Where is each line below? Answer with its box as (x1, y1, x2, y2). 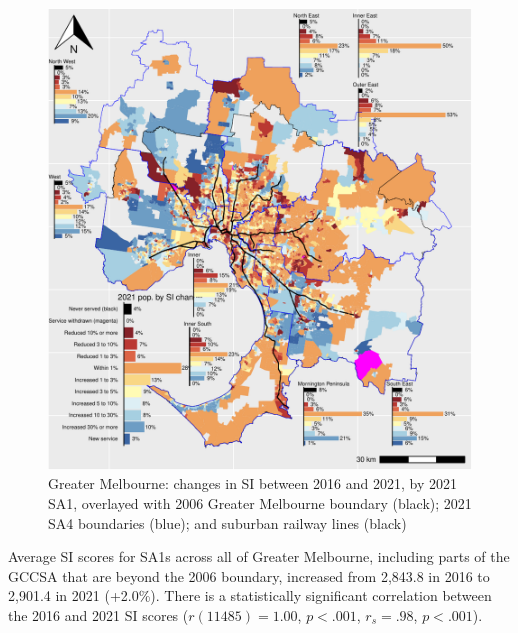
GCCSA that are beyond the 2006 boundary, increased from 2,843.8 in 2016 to (8, 565, 490, 586)
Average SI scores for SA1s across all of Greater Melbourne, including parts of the (8, 546, 510, 567)
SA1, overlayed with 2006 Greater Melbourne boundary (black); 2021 (48, 493, 472, 514)
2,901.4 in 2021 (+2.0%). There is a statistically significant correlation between (8, 585, 492, 606)
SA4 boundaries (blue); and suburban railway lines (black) (48, 512, 407, 533)
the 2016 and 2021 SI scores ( (8, 605, 189, 626)
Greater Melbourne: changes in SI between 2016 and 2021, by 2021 (48, 473, 458, 494)
